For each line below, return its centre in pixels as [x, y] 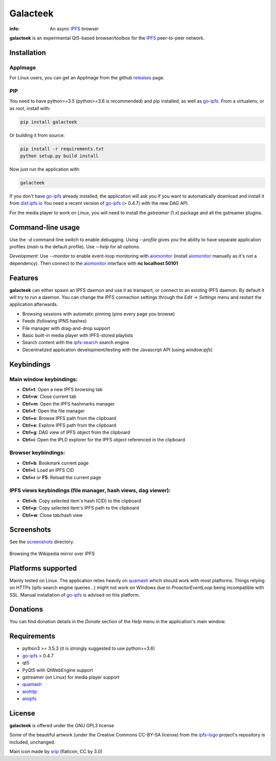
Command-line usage [45, 227]
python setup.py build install [60, 156]
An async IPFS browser [74, 29]
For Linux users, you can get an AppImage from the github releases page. [87, 78]
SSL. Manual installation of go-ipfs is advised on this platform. [75, 595]
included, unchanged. [32, 742]
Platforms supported [43, 568]
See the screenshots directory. [42, 542]
